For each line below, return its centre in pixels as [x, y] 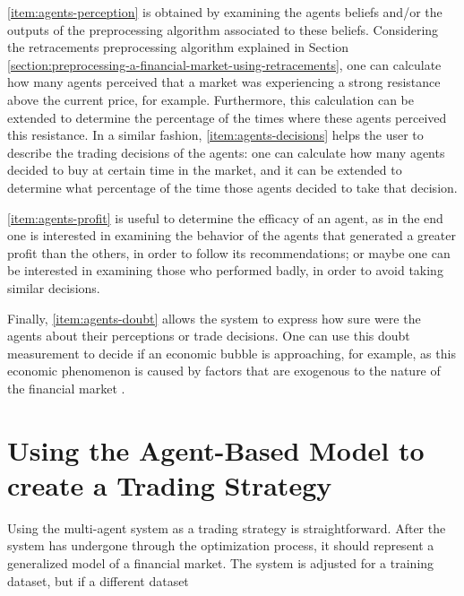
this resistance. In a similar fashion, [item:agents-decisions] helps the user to [215, 135]
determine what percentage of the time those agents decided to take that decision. [232, 187]
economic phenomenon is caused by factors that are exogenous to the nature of [224, 371]
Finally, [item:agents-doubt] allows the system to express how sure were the [214, 318]
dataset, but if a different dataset [98, 580]
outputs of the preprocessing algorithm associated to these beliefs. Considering [223, 29]
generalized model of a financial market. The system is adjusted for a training [221, 562]
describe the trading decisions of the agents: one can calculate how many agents [226, 152]
